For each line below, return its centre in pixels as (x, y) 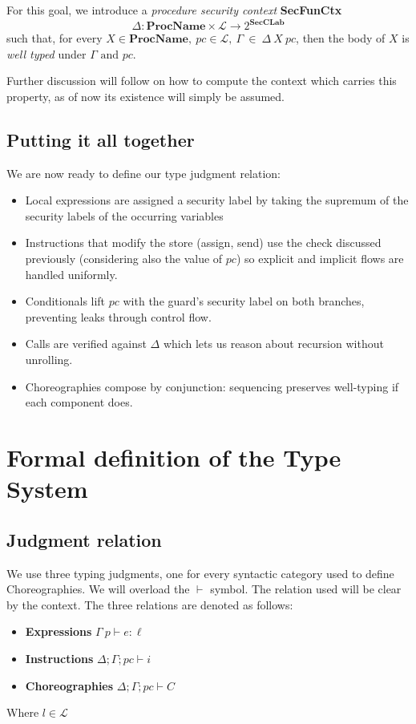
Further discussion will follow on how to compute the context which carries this (202, 81)
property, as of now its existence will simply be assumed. (146, 96)
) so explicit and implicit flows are (320, 259)
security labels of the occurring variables (124, 215)
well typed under (46, 53)
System (47, 489)
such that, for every (55, 38)
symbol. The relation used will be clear (306, 589)
